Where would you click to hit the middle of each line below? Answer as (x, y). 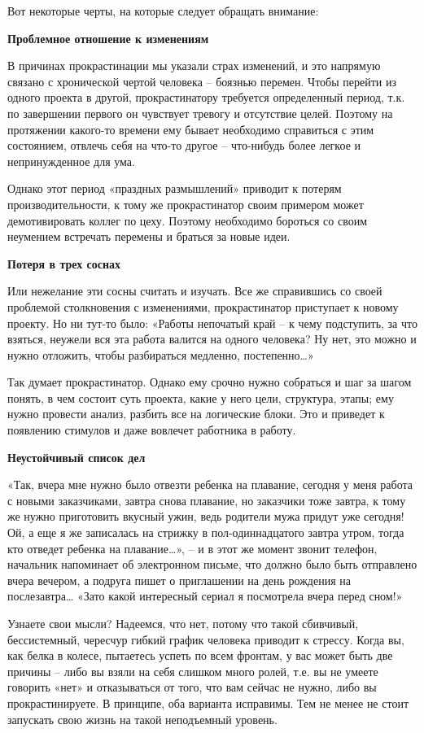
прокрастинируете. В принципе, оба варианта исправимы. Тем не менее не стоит (208, 702)
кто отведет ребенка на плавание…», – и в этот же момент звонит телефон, (192, 548)
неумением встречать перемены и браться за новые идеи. (149, 236)
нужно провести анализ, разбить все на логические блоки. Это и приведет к (196, 414)
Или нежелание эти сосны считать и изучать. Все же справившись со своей (195, 291)
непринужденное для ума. (71, 161)
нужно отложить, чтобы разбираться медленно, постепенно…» (161, 354)
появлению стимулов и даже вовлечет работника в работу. (152, 430)
